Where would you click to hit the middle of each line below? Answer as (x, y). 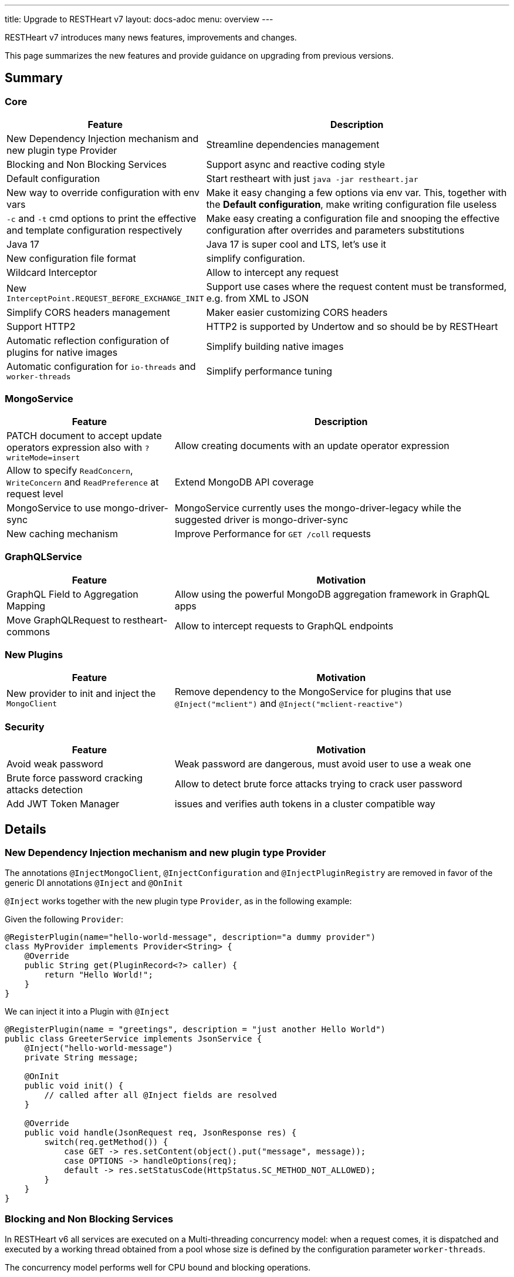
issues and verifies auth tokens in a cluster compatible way (305, 804)
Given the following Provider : (64, 919)
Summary (34, 78)
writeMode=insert (43, 457)
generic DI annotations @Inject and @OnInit (94, 883)
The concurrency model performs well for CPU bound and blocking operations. (158, 1268)
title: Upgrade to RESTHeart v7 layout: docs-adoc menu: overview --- (139, 19)
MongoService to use (54, 508)
